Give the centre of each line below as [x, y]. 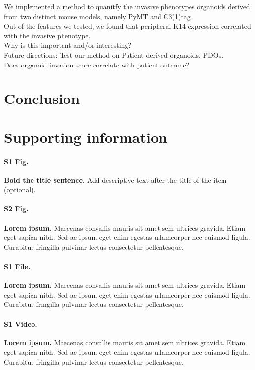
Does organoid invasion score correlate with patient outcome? [97, 64]
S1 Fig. [16, 161]
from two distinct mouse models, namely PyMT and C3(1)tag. [98, 16]
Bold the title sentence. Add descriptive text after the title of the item [115, 180]
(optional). [20, 189]
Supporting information [86, 137]
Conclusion [42, 98]
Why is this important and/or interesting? [68, 45]
